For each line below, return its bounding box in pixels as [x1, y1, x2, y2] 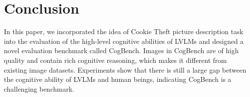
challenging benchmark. [4, 83, 74, 94]
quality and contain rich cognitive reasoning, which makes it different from [4, 55, 227, 65]
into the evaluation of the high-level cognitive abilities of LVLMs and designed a [4, 36, 244, 46]
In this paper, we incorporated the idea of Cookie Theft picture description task [4, 26, 244, 37]
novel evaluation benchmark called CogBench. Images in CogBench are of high [4, 45, 239, 56]
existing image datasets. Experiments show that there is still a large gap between [4, 64, 247, 75]
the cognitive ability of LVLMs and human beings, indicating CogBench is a [4, 74, 231, 84]
